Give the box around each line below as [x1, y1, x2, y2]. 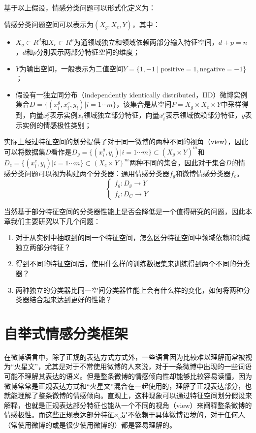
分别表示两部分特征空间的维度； [36, 47, 140, 57]
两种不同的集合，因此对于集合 [129, 157, 226, 167]
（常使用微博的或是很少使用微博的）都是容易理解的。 [4, 419, 176, 430]
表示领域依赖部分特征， [165, 110, 242, 120]
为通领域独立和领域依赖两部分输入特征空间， [73, 36, 219, 47]
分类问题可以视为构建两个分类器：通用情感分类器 [10, 168, 169, 178]
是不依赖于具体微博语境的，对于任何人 [121, 409, 245, 420]
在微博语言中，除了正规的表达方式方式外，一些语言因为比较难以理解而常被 [4, 351, 245, 362]
